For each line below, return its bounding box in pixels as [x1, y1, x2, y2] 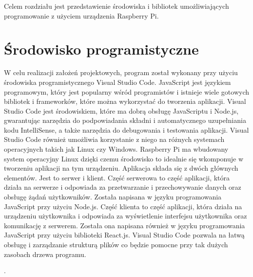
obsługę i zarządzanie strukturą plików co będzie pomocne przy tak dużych [4, 239, 228, 249]
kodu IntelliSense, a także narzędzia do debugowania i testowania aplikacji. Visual [4, 124, 249, 135]
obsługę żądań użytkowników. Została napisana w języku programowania [4, 192, 222, 202]
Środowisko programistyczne [4, 39, 199, 59]
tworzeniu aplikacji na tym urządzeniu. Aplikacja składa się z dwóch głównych [4, 163, 238, 173]
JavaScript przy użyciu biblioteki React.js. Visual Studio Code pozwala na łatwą [4, 230, 245, 240]
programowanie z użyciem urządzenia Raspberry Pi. [4, 10, 159, 20]
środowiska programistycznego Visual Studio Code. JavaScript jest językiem [4, 77, 231, 87]
